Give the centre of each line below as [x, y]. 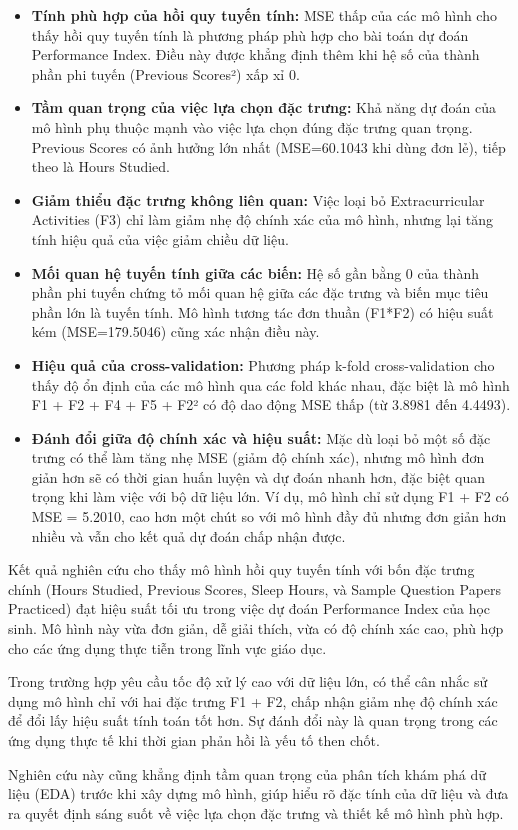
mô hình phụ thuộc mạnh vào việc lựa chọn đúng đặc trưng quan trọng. [252, 126]
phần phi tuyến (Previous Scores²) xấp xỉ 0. [165, 73]
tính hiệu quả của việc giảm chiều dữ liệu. [160, 238]
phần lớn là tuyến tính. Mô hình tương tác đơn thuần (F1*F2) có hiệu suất [262, 311]
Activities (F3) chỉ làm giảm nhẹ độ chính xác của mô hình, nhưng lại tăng [262, 219]
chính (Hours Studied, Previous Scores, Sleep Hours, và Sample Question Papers [255, 588]
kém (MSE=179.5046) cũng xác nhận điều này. [175, 331]
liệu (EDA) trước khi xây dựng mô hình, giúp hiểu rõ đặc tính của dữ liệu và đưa [258, 793]
